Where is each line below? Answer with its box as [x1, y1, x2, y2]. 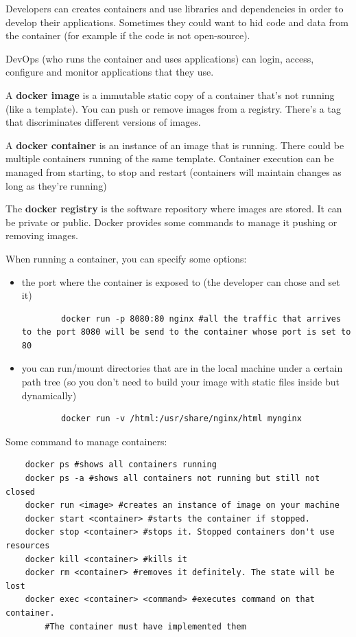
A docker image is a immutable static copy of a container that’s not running [5, 87, 335, 102]
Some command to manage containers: [5, 434, 167, 448]
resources [5, 541, 50, 550]
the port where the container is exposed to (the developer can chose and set [21, 274, 340, 289]
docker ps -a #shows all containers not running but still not [25, 473, 320, 484]
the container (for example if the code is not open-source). [5, 28, 250, 43]
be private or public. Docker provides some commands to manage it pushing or [5, 214, 337, 229]
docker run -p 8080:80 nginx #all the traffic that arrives [61, 313, 342, 324]
